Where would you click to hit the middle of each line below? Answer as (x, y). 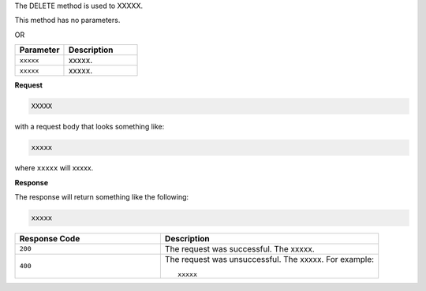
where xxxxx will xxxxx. (54, 168)
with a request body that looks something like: (90, 127)
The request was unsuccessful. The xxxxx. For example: (269, 259)
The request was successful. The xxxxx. (239, 248)
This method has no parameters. (67, 21)
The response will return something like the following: (102, 196)
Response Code (50, 238)
